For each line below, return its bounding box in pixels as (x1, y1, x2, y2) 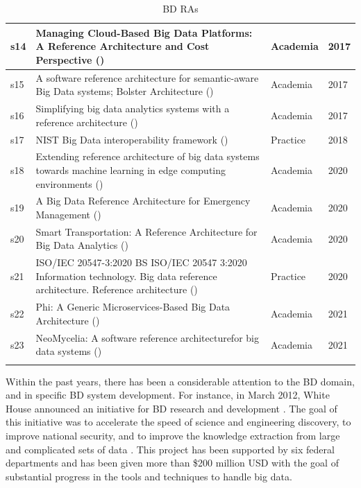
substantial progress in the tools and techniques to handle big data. (6, 469, 292, 483)
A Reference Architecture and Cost (35, 39, 210, 53)
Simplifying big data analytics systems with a (35, 101, 230, 116)
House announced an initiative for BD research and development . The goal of (6, 401, 337, 415)
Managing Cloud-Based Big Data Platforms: (35, 25, 253, 40)
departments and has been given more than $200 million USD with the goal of (6, 455, 339, 470)
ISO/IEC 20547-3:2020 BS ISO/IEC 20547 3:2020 (35, 255, 247, 270)
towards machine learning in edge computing (35, 162, 226, 177)
